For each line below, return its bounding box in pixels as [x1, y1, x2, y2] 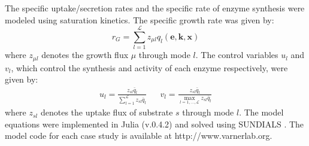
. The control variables [195, 48, 278, 61]
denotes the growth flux [41, 48, 129, 61]
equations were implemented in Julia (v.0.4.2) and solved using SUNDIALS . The [5, 117, 304, 130]
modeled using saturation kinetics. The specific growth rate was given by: [5, 13, 274, 26]
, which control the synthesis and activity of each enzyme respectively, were [11, 61, 288, 74]
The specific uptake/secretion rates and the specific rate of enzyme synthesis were [5, 2, 305, 14]
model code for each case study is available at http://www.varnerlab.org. [5, 129, 272, 142]
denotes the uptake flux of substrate [40, 106, 173, 118]
